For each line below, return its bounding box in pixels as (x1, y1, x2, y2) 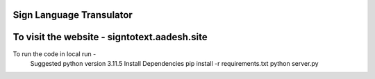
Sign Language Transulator (12, 9, 133, 21)
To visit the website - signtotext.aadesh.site (12, 31, 208, 43)
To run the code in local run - (12, 49, 97, 58)
